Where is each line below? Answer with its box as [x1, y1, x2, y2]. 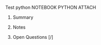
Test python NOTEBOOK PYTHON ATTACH [5, 5, 96, 10]
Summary [12, 14, 33, 20]
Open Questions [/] [12, 34, 54, 40]
